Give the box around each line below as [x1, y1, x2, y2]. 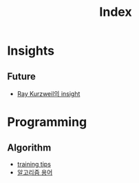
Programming [7, 115, 87, 130]
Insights [7, 43, 55, 59]
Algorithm [7, 142, 52, 153]
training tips [17, 160, 52, 168]
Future [7, 70, 36, 82]
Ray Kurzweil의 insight [17, 90, 81, 97]
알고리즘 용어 [17, 168, 53, 176]
